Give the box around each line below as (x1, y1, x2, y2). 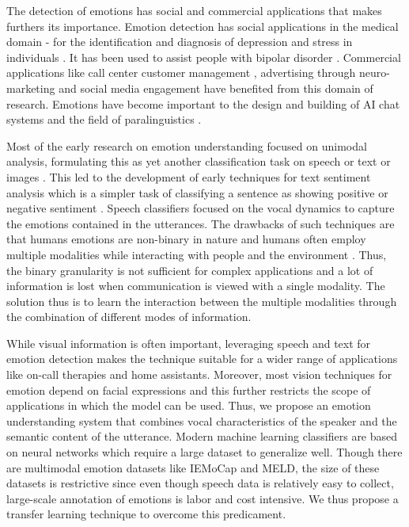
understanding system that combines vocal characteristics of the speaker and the (6, 412, 397, 429)
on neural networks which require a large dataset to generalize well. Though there (6, 444, 403, 460)
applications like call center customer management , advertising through (6, 64, 356, 81)
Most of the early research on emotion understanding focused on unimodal (6, 137, 367, 154)
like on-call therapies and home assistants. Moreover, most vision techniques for (6, 366, 392, 383)
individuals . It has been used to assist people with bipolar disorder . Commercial (6, 48, 401, 65)
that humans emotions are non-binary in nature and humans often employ (6, 231, 366, 247)
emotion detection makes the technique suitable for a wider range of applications (6, 350, 398, 367)
